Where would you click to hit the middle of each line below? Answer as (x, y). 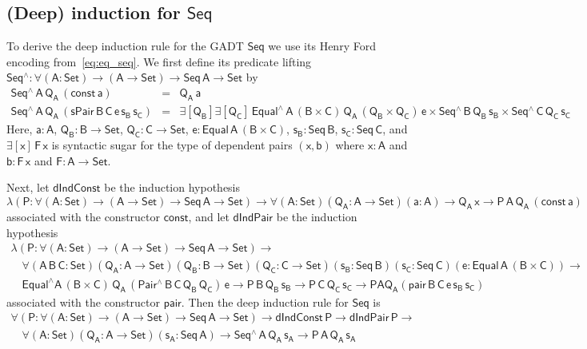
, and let (209, 216)
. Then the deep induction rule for (265, 301)
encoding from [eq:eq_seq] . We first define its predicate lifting (159, 61)
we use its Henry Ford (322, 46)
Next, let (28, 187)
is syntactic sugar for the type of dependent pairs (172, 145)
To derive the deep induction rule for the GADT (125, 46)
